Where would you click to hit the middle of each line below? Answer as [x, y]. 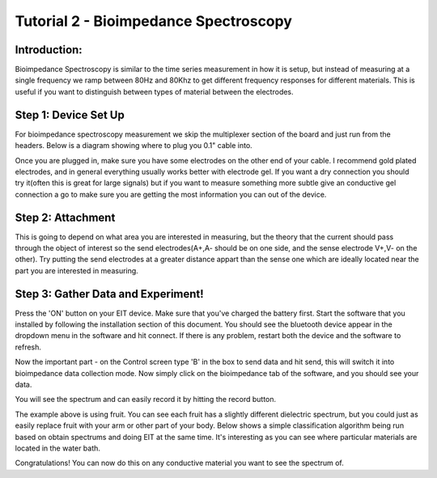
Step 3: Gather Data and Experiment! [109, 294]
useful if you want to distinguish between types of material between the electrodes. [155, 91]
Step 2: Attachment [65, 217]
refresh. [28, 347]
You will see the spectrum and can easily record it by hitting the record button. [146, 400]
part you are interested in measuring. [77, 270]
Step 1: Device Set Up [70, 114]
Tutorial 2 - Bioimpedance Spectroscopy [154, 21]
